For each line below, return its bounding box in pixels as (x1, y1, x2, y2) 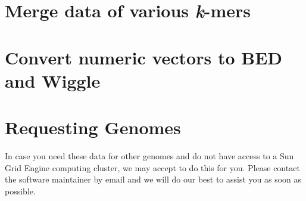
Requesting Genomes (5, 115, 181, 140)
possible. (5, 184, 36, 197)
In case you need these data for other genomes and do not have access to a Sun (5, 150, 294, 162)
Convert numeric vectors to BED (5, 45, 283, 69)
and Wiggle (5, 68, 101, 92)
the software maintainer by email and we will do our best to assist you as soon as (5, 173, 302, 185)
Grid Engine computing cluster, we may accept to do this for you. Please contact (5, 161, 300, 174)
